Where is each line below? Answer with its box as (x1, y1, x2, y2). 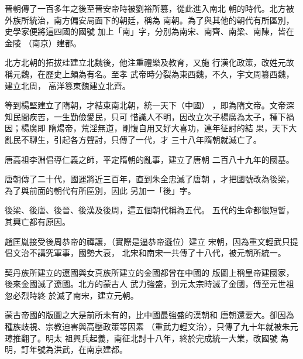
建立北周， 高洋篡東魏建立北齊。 (5, 79, 130, 91)
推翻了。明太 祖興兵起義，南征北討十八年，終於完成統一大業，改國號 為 (12, 331, 289, 344)
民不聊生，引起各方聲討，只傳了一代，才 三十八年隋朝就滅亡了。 (12, 133, 261, 145)
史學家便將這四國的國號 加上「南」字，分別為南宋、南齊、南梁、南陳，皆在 (5, 25, 294, 37)
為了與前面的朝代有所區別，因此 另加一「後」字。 (5, 184, 196, 196)
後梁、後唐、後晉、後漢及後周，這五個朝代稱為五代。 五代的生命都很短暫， (5, 204, 294, 216)
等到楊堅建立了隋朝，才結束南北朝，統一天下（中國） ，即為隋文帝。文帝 (5, 99, 286, 111)
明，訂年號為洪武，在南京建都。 (5, 343, 128, 355)
